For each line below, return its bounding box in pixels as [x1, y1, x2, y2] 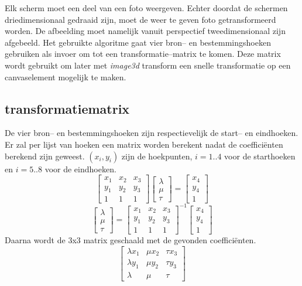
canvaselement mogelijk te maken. [5, 70, 126, 83]
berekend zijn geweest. [5, 149, 85, 162]
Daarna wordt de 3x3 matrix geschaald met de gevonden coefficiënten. [5, 234, 256, 246]
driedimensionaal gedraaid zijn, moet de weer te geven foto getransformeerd [5, 13, 276, 25]
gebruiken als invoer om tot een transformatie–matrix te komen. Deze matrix [5, 47, 281, 60]
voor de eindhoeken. [44, 162, 116, 175]
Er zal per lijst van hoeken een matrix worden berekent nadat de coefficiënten [5, 138, 283, 150]
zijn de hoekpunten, [121, 149, 193, 162]
